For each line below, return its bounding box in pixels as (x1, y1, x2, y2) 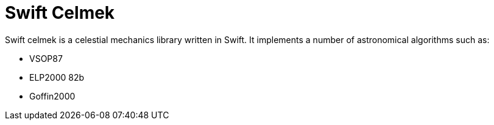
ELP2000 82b (29, 72, 85, 83)
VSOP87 (29, 53, 63, 64)
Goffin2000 (29, 90, 76, 101)
